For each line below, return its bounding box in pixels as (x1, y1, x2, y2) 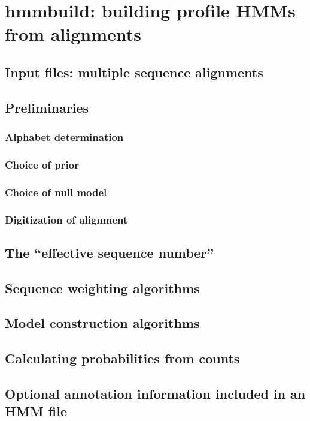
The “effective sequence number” (5, 243, 214, 261)
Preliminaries (5, 98, 89, 116)
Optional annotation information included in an (5, 384, 306, 403)
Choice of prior (5, 157, 79, 172)
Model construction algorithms (5, 314, 200, 332)
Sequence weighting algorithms (5, 278, 200, 297)
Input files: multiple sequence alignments (5, 62, 263, 81)
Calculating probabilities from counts (5, 349, 240, 368)
